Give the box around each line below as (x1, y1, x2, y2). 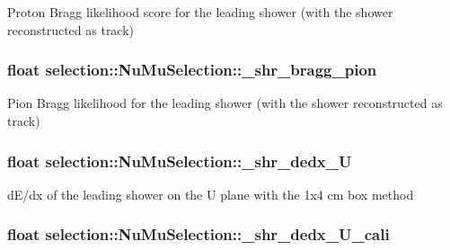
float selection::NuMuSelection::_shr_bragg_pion (7, 58, 377, 81)
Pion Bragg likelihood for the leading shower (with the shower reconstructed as (7, 94, 443, 112)
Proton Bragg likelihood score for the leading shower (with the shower (7, 3, 393, 21)
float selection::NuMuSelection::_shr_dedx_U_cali (7, 223, 390, 246)
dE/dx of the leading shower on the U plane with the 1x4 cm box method (7, 184, 414, 203)
